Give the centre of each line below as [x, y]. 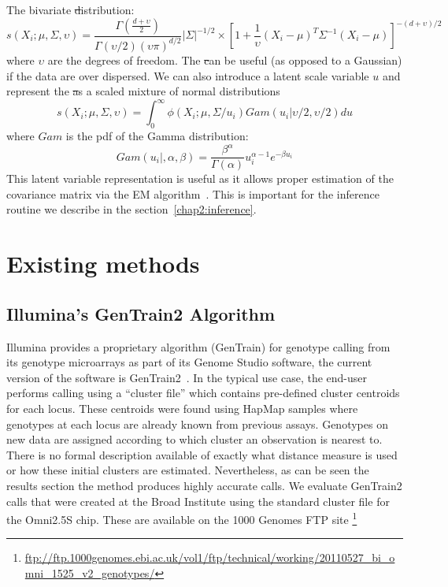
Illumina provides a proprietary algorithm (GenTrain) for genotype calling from [198, 346]
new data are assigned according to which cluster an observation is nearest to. [194, 439]
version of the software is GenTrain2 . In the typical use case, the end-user [187, 377]
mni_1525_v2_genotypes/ [90, 572]
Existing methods [103, 264]
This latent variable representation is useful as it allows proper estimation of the [200, 178]
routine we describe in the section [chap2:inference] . [131, 209]
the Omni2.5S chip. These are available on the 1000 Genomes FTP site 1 [182, 518]
